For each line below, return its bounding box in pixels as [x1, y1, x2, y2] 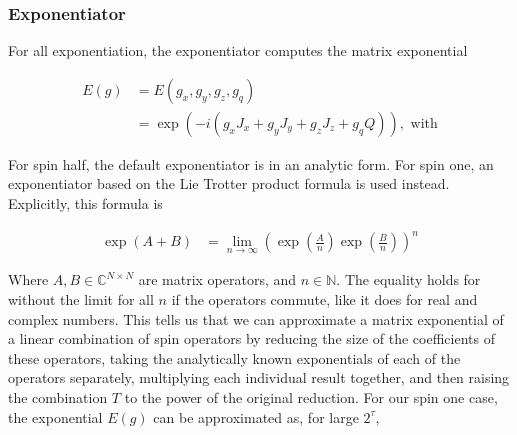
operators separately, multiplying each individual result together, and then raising [8, 367, 510, 388]
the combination [8, 386, 108, 407]
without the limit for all [8, 289, 154, 309]
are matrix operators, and [138, 269, 297, 290]
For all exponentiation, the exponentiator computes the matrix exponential [8, 40, 468, 61]
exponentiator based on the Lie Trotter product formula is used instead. [8, 173, 450, 194]
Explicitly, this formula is [8, 193, 163, 214]
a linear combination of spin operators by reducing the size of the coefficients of [8, 328, 495, 349]
